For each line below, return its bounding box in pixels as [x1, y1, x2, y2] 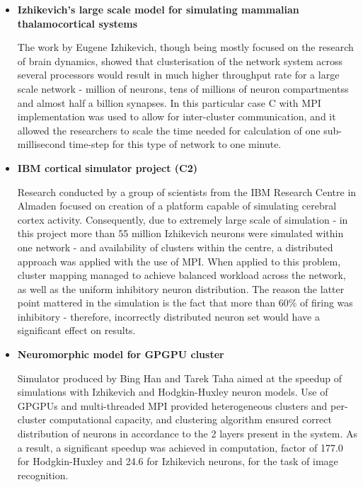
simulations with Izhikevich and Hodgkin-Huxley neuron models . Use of [17, 384, 328, 399]
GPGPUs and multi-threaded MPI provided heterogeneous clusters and [17, 398, 328, 413]
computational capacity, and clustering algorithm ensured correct [50, 412, 333, 427]
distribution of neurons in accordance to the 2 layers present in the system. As [17, 426, 358, 441]
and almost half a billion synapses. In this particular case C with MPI [17, 95, 321, 110]
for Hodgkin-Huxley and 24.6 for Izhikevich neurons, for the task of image [17, 454, 338, 469]
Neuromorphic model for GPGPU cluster [17, 347, 224, 362]
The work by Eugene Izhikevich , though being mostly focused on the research [17, 40, 354, 55]
